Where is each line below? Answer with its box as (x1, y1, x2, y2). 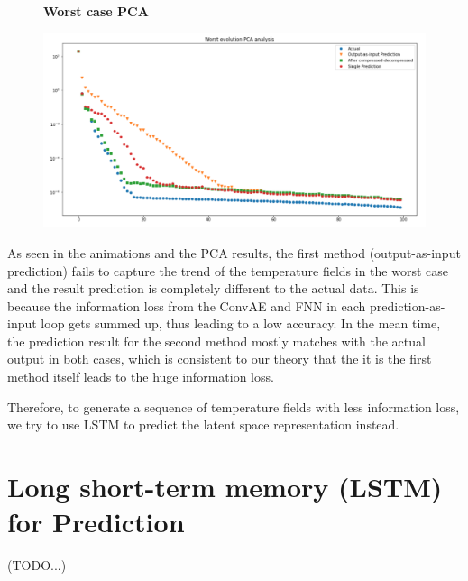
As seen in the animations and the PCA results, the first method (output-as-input (7, 243, 461, 262)
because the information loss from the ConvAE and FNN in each (7, 296, 366, 315)
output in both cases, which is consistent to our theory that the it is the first (7, 349, 432, 368)
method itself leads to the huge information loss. (7, 367, 274, 386)
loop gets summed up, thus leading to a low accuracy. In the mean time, (41, 314, 441, 333)
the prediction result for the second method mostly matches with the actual (7, 331, 426, 350)
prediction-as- (370, 296, 445, 315)
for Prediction (7, 503, 185, 540)
